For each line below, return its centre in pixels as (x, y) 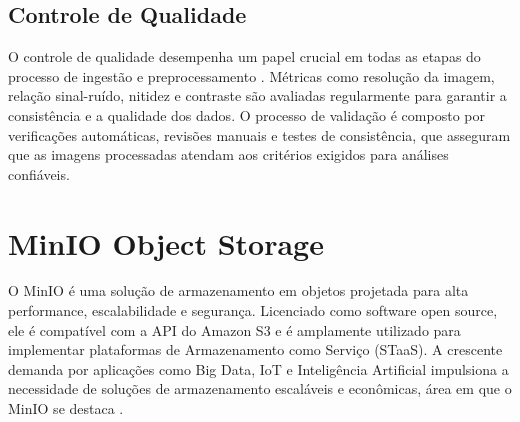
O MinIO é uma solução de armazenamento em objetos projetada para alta (238, 290)
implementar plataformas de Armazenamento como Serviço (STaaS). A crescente (255, 349)
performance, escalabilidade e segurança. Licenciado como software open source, (253, 310)
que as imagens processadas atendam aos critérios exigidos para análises (228, 154)
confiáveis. (39, 173)
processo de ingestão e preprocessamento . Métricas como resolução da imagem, (251, 75)
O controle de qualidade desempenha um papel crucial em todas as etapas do (244, 56)
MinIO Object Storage (166, 242)
